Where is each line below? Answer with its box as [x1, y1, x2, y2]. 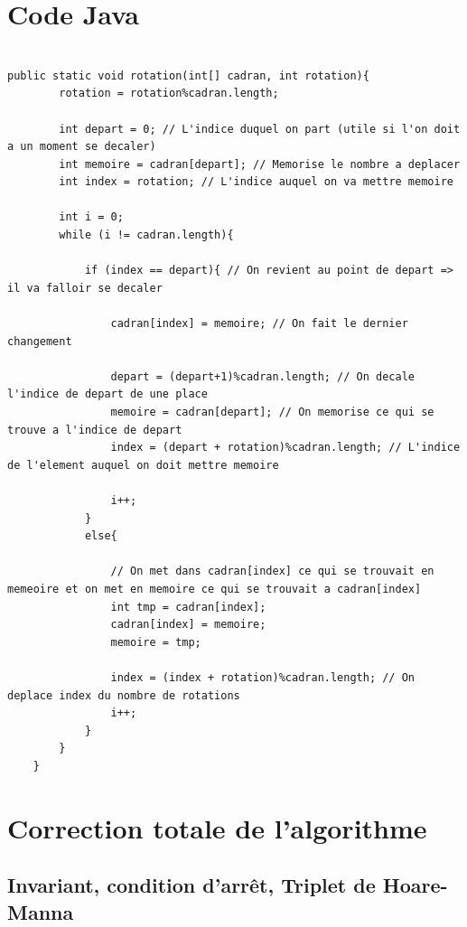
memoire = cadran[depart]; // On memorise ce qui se [110, 406, 434, 418]
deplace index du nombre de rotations [7, 688, 240, 702]
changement [7, 334, 72, 348]
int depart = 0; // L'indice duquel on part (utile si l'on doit [59, 122, 461, 136]
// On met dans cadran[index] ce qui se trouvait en [110, 565, 434, 578]
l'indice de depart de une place [7, 388, 208, 401]
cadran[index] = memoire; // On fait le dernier [110, 317, 408, 331]
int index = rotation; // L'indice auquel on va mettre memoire [59, 175, 453, 189]
